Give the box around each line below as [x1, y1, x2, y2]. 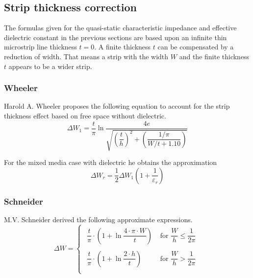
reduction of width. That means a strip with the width [4, 51, 169, 61]
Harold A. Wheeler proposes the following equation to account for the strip [4, 101, 230, 111]
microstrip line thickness [4, 42, 77, 52]
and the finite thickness [179, 51, 250, 61]
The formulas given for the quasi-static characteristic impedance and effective [4, 23, 237, 33]
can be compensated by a [157, 42, 234, 52]
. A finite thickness [94, 42, 151, 52]
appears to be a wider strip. [8, 61, 92, 71]
